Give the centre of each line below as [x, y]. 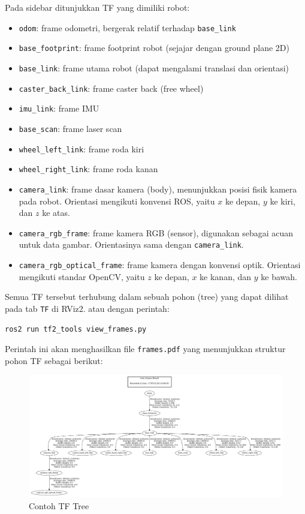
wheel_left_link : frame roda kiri [81, 148]
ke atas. [56, 213]
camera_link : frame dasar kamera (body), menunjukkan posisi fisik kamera [158, 189]
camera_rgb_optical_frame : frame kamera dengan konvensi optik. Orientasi [160, 264]
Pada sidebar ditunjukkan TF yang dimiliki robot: [97, 7]
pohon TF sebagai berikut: [54, 360]
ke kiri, [283, 201]
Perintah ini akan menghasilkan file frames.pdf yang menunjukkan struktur [145, 349]
